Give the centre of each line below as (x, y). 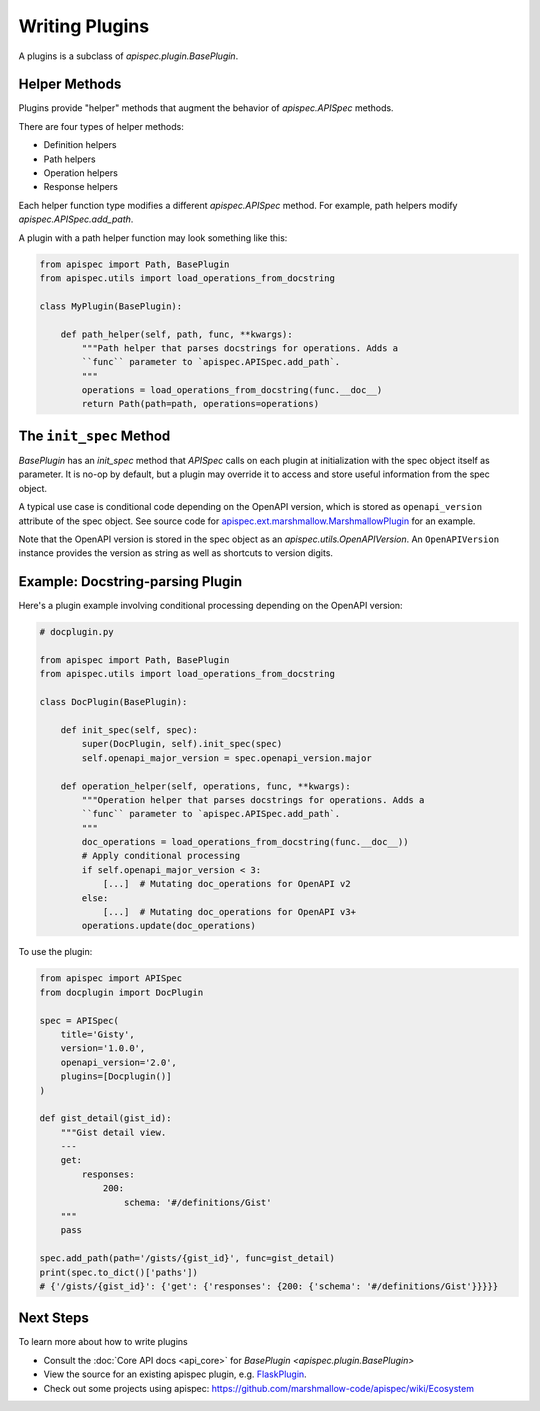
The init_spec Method (94, 435)
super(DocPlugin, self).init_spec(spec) (182, 744)
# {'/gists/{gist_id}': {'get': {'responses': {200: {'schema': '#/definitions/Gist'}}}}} (269, 1286)
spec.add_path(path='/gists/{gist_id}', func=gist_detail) (187, 1258)
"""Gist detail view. (113, 1132)
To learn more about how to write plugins (103, 1342)
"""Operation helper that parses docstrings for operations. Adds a (253, 799)
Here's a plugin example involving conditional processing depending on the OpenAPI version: (211, 606)
